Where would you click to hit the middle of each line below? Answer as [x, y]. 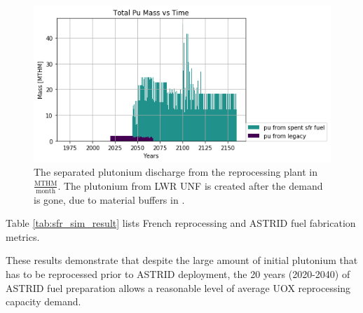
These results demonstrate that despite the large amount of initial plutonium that [182, 260]
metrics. [23, 236]
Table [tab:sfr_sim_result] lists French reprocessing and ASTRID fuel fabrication [181, 223]
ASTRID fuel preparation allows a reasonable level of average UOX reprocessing [178, 287]
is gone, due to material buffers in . [109, 199]
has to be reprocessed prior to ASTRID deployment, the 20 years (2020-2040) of [178, 274]
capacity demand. [43, 301]
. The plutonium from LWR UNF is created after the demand [190, 185]
